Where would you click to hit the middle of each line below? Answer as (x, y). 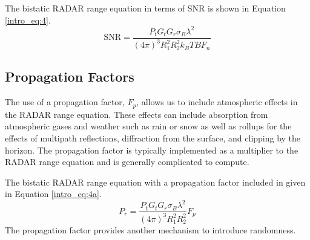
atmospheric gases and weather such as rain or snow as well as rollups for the (148, 126)
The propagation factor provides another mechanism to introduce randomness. (150, 229)
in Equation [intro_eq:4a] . (53, 194)
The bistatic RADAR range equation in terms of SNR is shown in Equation (145, 8)
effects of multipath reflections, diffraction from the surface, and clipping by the (153, 138)
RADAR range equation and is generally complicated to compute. (127, 162)
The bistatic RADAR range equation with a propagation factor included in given (155, 182)
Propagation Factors (70, 76)
